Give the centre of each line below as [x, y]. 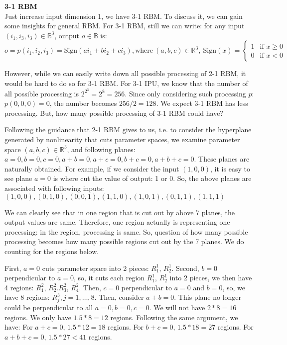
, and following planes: [101, 149]
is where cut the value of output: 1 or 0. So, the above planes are [152, 178]
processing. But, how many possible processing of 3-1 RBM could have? [114, 113]
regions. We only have [38, 317]
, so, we [234, 287]
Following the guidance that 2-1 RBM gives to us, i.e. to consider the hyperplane [128, 129]
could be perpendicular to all [49, 307]
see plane [18, 178]
